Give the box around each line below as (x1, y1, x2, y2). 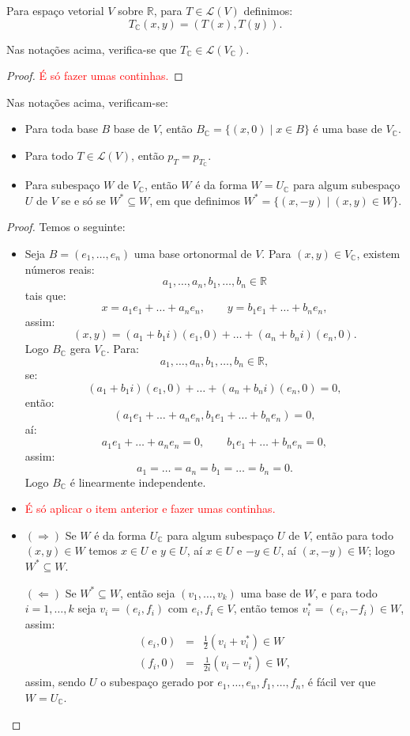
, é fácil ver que (301, 673, 376, 690)
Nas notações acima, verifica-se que (6, 40, 177, 57)
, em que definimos (149, 192, 240, 208)
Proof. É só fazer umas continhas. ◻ (6, 67, 183, 84)
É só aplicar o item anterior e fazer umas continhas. (24, 500, 276, 517)
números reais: (24, 260, 95, 277)
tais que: (24, 286, 66, 303)
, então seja (120, 584, 175, 601)
